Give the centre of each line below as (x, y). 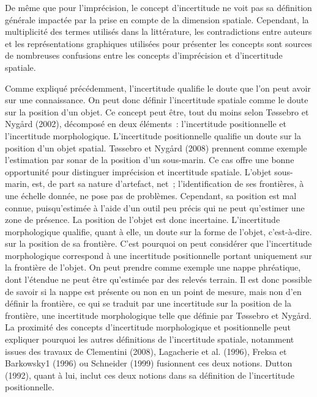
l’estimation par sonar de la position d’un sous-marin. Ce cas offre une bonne (150, 160)
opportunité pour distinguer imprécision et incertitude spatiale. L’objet (138, 171)
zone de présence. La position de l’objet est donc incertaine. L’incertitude (143, 220)
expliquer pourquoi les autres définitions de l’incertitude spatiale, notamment (150, 339)
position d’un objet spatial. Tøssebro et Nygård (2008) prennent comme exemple (156, 148)
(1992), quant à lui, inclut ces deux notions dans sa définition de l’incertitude (150, 375)
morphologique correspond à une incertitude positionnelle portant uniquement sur (158, 255)
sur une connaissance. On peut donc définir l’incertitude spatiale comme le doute (157, 100)
